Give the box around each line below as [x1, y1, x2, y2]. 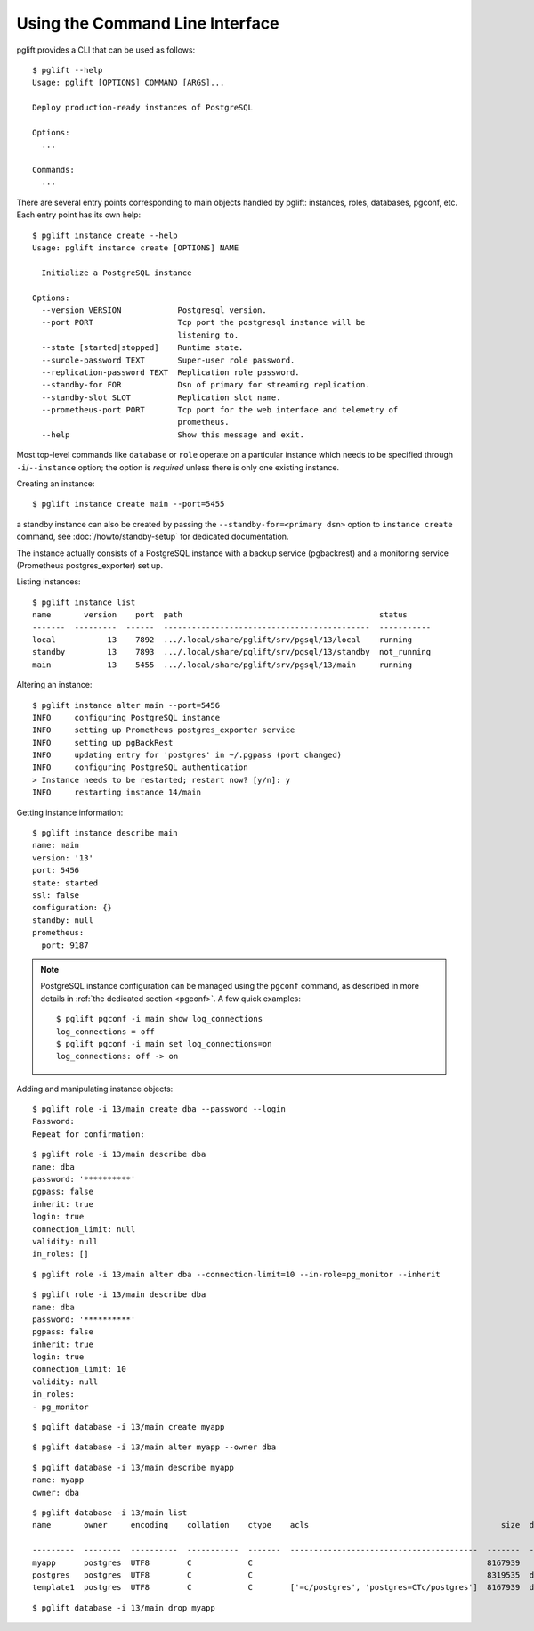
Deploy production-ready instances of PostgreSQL [32, 102, 254, 113]
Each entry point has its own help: [16, 209, 142, 220]
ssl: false [32, 890, 80, 900]
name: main [32, 840, 80, 851]
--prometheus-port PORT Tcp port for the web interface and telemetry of [41, 405, 399, 415]
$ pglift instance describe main [32, 828, 178, 838]
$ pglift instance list [32, 597, 136, 608]
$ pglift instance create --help [32, 230, 178, 241]
